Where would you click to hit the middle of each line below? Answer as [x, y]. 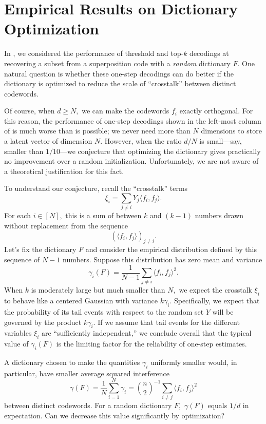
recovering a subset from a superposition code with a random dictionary [117, 63]
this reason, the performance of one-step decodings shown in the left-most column [133, 120]
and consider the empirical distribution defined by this [171, 249]
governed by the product [43, 322]
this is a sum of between [103, 215]
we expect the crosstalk [215, 290]
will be [223, 311]
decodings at [209, 53]
